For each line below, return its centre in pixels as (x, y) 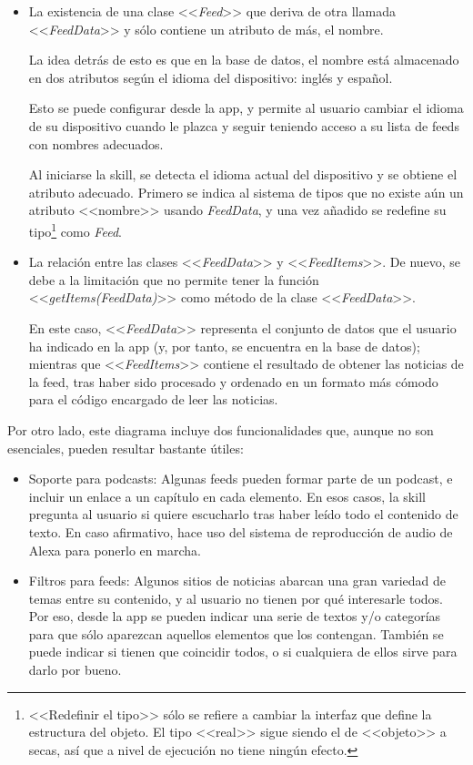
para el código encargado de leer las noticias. (153, 399)
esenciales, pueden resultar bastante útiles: (126, 448)
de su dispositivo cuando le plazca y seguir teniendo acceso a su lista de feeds (244, 125)
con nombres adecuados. (96, 143)
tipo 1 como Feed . (75, 229)
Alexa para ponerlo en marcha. (115, 550)
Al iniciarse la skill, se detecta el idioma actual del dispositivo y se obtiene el (243, 174)
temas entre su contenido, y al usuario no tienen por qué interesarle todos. (236, 598)
